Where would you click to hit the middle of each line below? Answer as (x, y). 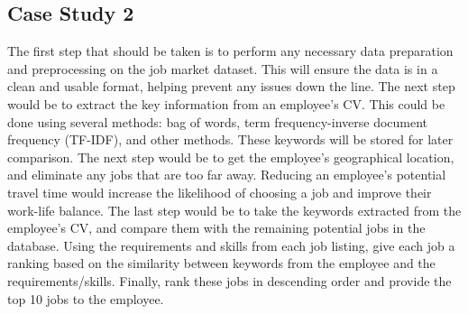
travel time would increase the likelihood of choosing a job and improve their (220, 192)
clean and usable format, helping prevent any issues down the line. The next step (231, 86)
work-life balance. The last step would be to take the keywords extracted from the (234, 210)
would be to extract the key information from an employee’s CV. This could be (226, 103)
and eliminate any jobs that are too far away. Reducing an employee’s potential (227, 175)
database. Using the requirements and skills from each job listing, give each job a (231, 245)
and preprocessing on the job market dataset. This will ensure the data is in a (223, 68)
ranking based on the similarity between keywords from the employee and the (221, 263)
